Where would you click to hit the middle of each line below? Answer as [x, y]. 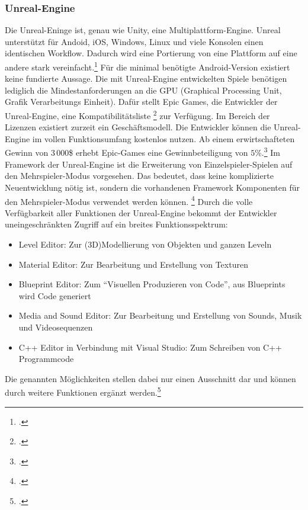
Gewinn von [27, 153]
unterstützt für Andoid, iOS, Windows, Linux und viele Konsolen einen [134, 41]
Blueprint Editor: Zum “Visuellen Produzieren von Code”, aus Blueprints [152, 284]
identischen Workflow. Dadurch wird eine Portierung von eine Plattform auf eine [151, 53]
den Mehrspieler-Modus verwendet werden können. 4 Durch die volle [129, 200]
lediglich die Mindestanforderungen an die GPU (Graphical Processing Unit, [143, 90]
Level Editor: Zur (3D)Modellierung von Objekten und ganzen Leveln [145, 244]
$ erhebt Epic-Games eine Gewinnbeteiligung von [158, 153]
